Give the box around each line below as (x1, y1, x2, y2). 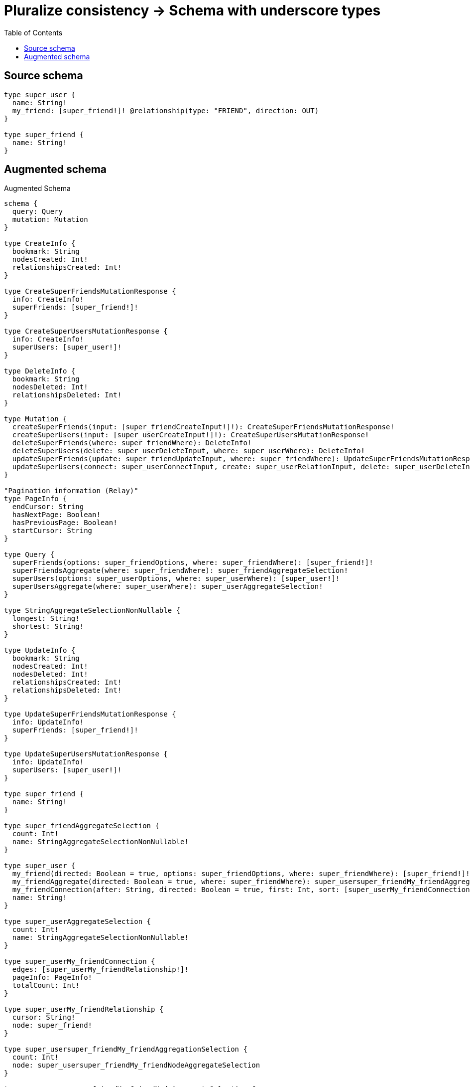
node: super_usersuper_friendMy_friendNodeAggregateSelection (12, 1061, 260, 1070)
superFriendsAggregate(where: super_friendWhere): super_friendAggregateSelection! (12, 566, 349, 575)
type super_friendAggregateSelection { (4, 822, 159, 830)
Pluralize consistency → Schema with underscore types (4, 2, 381, 19)
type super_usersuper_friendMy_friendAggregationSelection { (4, 1045, 247, 1054)
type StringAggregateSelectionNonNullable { (4, 606, 181, 615)
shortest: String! (12, 622, 84, 631)
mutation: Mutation (12, 215, 88, 224)
